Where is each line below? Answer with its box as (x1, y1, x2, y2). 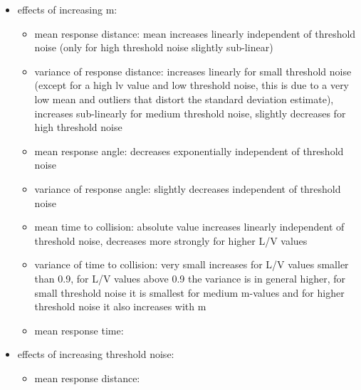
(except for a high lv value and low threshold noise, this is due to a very (34, 78, 350, 93)
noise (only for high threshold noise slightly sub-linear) (34, 40, 273, 55)
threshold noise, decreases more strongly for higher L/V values (34, 233, 308, 248)
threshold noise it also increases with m (34, 299, 206, 314)
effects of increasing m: (17, 2, 117, 16)
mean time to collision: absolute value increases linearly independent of (34, 219, 345, 234)
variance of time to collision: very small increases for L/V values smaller (34, 257, 349, 272)
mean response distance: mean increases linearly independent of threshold (34, 26, 356, 41)
